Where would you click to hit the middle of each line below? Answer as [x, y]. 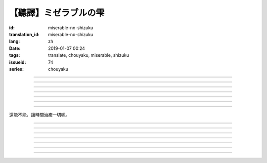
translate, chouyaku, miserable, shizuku [89, 55]
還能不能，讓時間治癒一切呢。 [40, 115]
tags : [15, 55]
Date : [15, 48]
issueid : [18, 62]
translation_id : [24, 34]
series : [17, 69]
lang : [15, 41]
